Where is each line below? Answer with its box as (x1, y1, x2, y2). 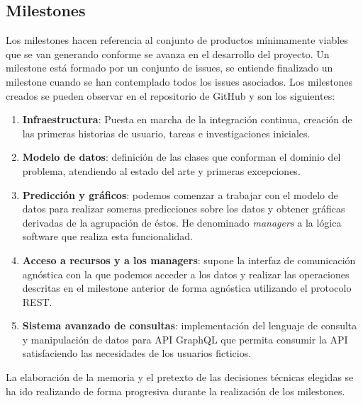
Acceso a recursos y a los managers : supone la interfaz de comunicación (22, 252, 356, 267)
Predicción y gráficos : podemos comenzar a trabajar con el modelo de (22, 187, 338, 202)
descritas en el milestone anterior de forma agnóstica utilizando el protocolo (22, 280, 352, 295)
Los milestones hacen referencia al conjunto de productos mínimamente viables (6, 33, 348, 47)
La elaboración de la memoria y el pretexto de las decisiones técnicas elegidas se (6, 370, 354, 385)
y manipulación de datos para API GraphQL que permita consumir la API (22, 331, 348, 346)
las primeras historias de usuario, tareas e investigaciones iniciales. (22, 125, 311, 140)
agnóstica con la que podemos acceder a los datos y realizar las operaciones (22, 266, 350, 281)
